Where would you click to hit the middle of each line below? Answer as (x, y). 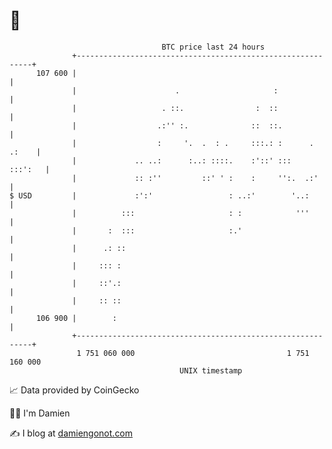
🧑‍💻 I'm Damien (40, 413)
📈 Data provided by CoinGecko (74, 390)
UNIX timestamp (211, 370)
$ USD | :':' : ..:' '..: (159, 195)
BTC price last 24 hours (213, 47)
